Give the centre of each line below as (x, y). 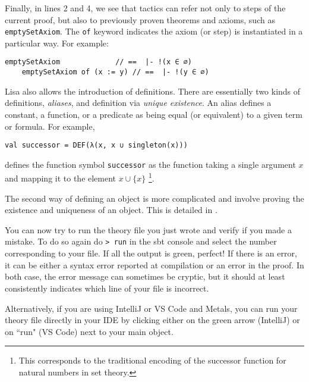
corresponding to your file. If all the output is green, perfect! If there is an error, (151, 253)
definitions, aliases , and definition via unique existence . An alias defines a (138, 103)
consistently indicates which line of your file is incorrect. (107, 288)
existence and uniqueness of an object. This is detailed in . (111, 210)
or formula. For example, (50, 126)
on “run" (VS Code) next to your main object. (89, 331)
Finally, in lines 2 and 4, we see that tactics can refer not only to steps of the (145, 8)
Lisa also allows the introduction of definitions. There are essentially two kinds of (153, 91)
